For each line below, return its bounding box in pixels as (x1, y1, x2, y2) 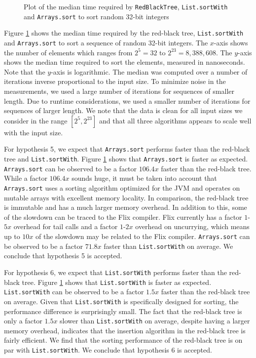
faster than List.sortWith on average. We (104, 240, 233, 251)
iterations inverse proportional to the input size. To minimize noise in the (4, 76, 226, 86)
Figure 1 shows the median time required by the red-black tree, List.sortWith (4, 28, 244, 38)
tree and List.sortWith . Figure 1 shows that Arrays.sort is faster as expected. (4, 154, 248, 164)
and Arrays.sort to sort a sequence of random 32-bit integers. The (4, 37, 208, 47)
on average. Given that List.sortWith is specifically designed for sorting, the (4, 296, 239, 306)
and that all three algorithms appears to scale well (99, 115, 252, 125)
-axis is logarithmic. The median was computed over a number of (51, 66, 248, 77)
